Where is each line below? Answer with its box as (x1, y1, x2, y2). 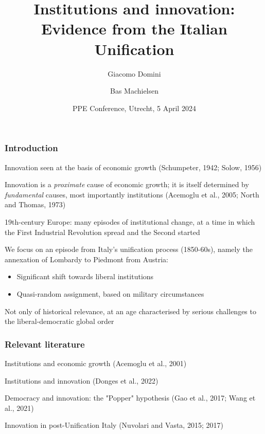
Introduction (5, 141, 58, 154)
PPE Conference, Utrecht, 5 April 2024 (73, 102, 196, 113)
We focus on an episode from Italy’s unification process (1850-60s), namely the (5, 244, 253, 255)
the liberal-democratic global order (5, 316, 114, 327)
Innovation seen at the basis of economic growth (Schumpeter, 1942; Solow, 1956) (5, 161, 262, 172)
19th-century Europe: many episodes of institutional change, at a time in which (5, 216, 255, 227)
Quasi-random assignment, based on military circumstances (16, 288, 204, 299)
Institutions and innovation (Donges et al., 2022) (5, 375, 158, 386)
